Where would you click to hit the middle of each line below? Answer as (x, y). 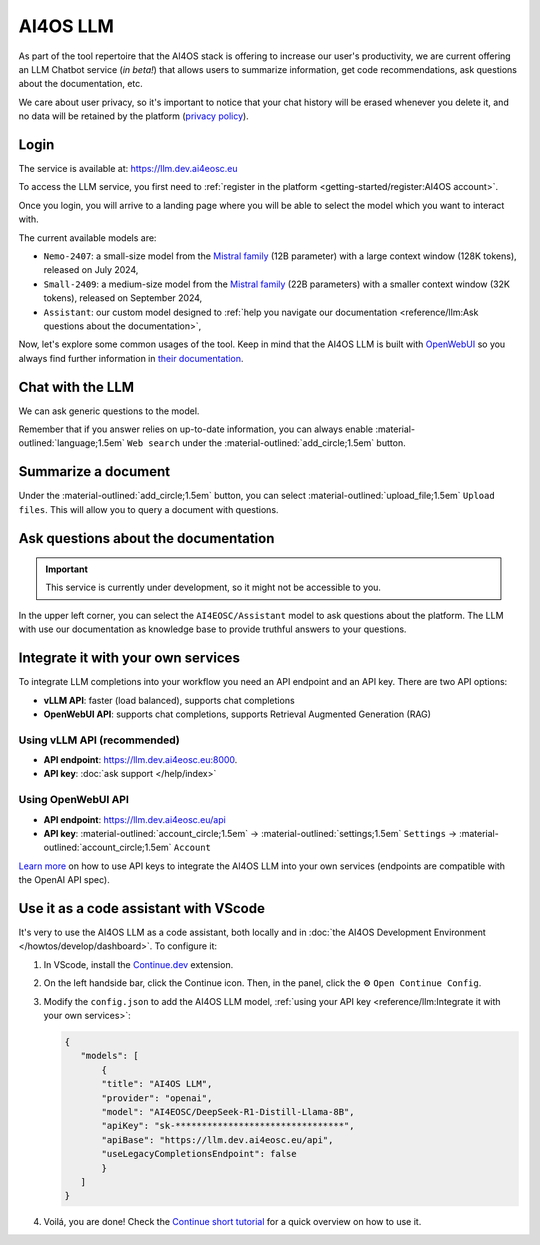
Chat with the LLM (76, 386)
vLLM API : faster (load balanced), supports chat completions (169, 700)
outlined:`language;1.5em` (71, 443)
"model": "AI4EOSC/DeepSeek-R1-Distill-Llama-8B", (228, 1111)
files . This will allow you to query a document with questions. (148, 509)
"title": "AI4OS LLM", (157, 1084)
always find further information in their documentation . (131, 358)
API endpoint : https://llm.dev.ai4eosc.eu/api (135, 819)
